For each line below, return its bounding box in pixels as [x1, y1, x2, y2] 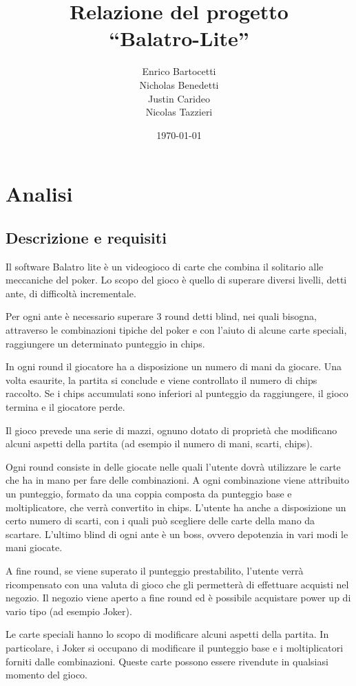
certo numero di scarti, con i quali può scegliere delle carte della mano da [6, 513, 315, 528]
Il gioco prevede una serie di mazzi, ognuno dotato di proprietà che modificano [6, 422, 337, 437]
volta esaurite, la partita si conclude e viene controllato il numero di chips [6, 372, 317, 387]
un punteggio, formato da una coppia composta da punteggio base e [6, 486, 292, 500]
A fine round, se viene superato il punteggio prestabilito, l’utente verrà [6, 563, 304, 577]
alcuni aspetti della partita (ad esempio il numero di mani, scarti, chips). [6, 436, 313, 451]
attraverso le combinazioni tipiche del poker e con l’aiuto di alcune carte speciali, [6, 323, 347, 337]
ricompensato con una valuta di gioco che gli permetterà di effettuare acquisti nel [6, 577, 349, 591]
